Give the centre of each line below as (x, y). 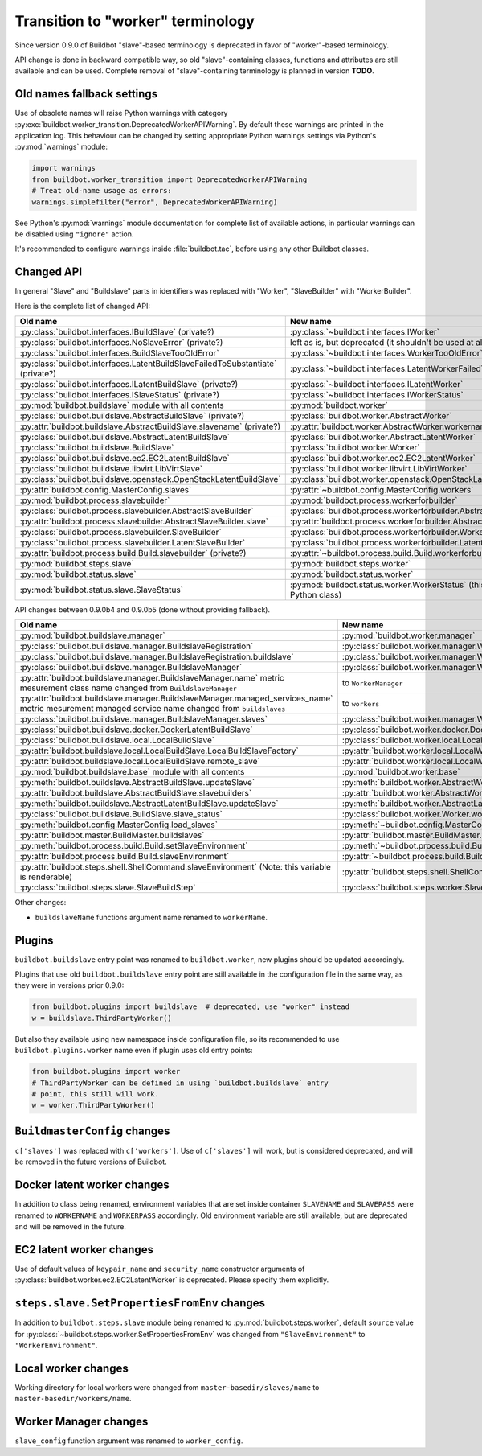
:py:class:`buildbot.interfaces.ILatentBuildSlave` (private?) (129, 385)
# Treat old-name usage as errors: (102, 191)
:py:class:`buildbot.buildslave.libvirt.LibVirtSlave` (111, 469)
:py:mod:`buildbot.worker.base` (401, 772)
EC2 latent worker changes (84, 1250)
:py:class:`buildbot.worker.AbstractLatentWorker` (382, 437)
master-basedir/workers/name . (73, 1399)
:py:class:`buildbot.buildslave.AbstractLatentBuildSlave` (125, 437)
